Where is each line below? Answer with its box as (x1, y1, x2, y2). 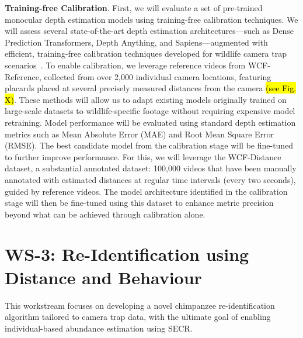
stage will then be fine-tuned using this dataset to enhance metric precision (5, 196, 274, 209)
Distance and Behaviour (5, 265, 202, 289)
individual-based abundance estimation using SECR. (5, 322, 193, 334)
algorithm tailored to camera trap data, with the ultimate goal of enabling (5, 311, 271, 323)
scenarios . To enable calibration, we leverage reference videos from (5, 58, 246, 71)
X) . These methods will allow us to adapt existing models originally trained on (5, 93, 287, 105)
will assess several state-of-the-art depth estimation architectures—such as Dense (5, 25, 294, 37)
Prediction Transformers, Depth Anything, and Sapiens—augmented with (5, 36, 268, 48)
